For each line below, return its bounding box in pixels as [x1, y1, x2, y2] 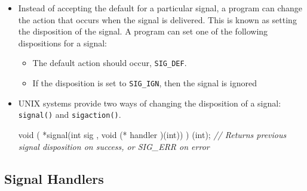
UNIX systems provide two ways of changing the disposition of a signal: [18, 96, 281, 109]
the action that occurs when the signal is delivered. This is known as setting [18, 13, 297, 26]
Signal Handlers [4, 169, 104, 187]
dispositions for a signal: [18, 36, 107, 49]
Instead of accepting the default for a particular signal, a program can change [18, 2, 302, 14]
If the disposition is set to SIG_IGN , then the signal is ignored [32, 77, 257, 89]
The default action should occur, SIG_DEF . [32, 57, 187, 69]
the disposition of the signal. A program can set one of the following [18, 25, 268, 37]
